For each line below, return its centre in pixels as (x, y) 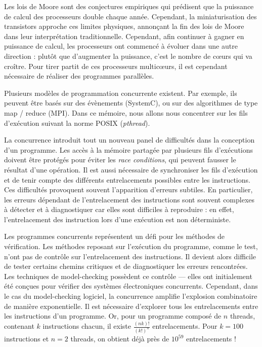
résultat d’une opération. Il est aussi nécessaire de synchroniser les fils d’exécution (131, 169)
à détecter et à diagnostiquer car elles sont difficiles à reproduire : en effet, (119, 209)
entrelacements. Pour (185, 326)
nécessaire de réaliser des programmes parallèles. (79, 76)
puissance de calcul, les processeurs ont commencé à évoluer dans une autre (121, 46)
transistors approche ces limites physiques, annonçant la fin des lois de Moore (124, 26)
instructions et (27, 338)
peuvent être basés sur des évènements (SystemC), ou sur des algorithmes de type (131, 103)
